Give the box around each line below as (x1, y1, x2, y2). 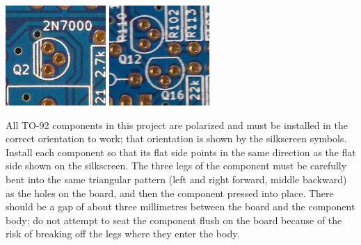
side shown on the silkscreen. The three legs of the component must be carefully (6, 158, 347, 173)
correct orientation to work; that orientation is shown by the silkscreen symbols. (6, 131, 347, 146)
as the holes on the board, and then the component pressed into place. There (6, 185, 334, 200)
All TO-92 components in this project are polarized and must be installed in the (6, 117, 348, 132)
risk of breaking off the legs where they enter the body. (6, 226, 240, 241)
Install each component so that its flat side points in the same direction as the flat (6, 144, 356, 159)
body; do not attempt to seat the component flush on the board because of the (6, 212, 342, 227)
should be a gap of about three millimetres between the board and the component (6, 199, 355, 214)
